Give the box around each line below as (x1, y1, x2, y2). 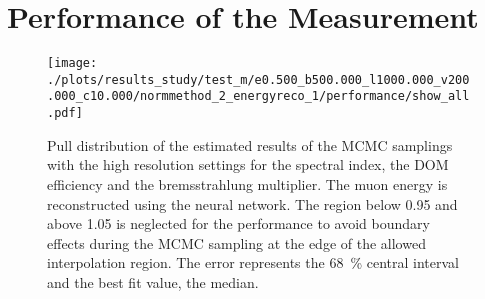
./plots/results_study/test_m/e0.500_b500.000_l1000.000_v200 (47, 72, 470, 87)
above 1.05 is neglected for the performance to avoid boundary (47, 213, 430, 234)
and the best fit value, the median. (47, 271, 259, 292)
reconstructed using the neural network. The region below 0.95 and (47, 193, 458, 214)
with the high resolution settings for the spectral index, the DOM (47, 154, 449, 175)
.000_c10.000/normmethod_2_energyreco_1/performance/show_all (47, 89, 470, 104)
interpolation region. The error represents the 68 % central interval (47, 252, 459, 273)
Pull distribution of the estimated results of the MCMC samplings (47, 134, 453, 155)
